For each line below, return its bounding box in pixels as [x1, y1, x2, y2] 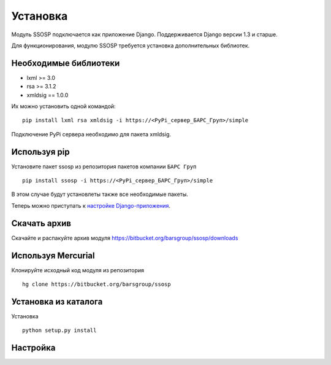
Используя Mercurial [11, 250, 95, 261]
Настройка [11, 343, 56, 353]
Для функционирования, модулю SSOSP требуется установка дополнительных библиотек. [11, 42, 250, 49]
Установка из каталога [11, 296, 103, 307]
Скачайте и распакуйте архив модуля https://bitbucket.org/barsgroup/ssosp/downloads [11, 234, 238, 241]
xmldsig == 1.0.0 [26, 91, 69, 98]
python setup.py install [22, 327, 97, 334]
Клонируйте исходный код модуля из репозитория [11, 266, 144, 273]
